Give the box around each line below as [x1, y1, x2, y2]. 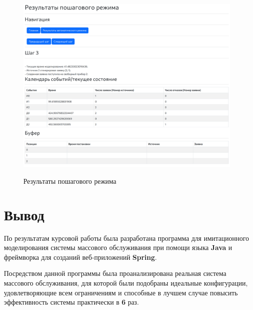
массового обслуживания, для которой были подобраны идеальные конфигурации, [4, 278, 248, 288]
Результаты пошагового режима [23, 175, 117, 186]
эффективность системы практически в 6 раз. [4, 297, 139, 307]
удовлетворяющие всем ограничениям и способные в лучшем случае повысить [4, 287, 238, 297]
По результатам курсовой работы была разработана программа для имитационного [4, 232, 249, 243]
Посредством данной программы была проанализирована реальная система [4, 268, 227, 278]
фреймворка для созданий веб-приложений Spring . [4, 252, 157, 262]
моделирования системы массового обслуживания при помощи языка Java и [4, 242, 232, 252]
